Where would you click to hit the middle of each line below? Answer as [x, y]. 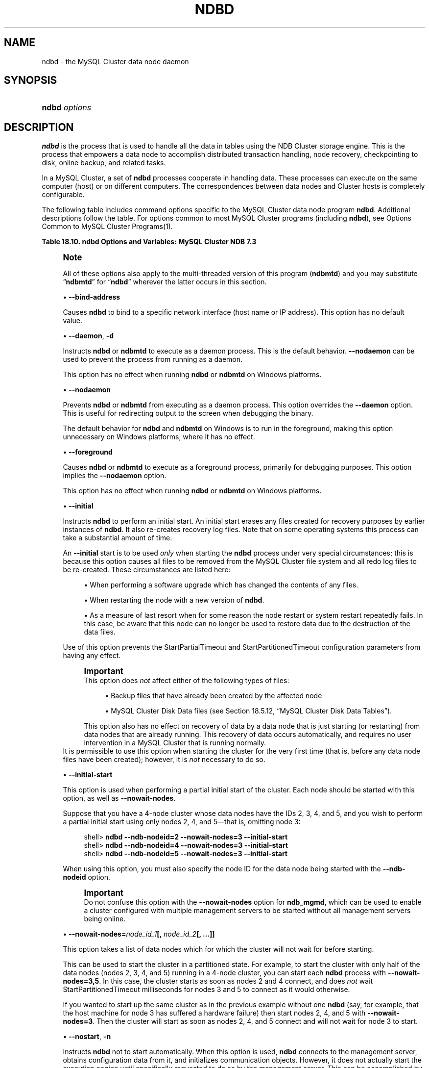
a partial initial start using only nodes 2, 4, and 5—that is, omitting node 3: [182, 822]
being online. [105, 919]
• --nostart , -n [87, 1037]
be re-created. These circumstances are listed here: [147, 570]
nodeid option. [87, 877]
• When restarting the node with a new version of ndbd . [174, 600]
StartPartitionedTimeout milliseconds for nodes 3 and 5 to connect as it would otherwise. [206, 990]
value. [72, 321]
